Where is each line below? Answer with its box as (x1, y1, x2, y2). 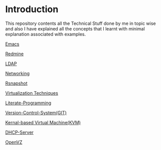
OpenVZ (5, 139, 23, 145)
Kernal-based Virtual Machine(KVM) (5, 119, 81, 125)
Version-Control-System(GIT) (5, 109, 67, 116)
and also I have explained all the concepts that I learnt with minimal (5, 25, 145, 31)
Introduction (5, 4, 59, 15)
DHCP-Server (5, 129, 34, 135)
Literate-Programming (5, 100, 52, 106)
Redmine (5, 51, 24, 57)
